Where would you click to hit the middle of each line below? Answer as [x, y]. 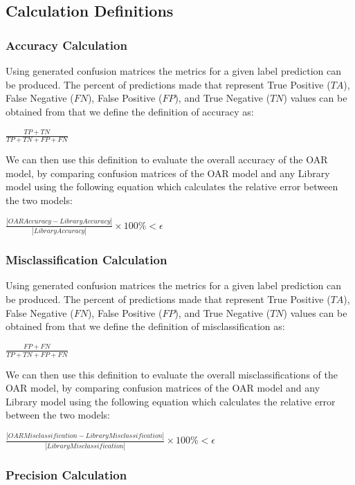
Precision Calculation [66, 474]
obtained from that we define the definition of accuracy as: [130, 111]
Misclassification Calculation [87, 260]
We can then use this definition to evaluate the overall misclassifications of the [172, 374]
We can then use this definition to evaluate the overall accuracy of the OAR [167, 159]
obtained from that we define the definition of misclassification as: [145, 326]
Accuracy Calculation [66, 45]
